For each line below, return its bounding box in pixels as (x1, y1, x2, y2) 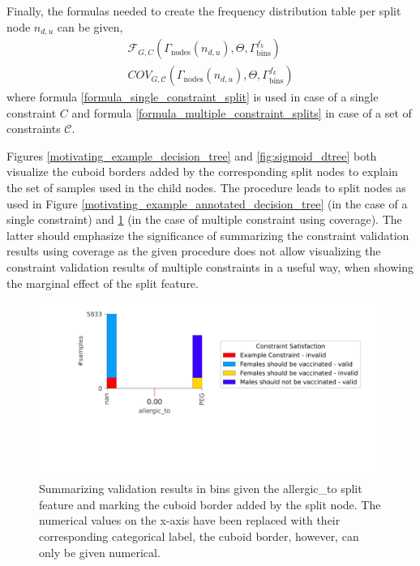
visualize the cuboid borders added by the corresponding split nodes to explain (6, 163, 398, 180)
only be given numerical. (39, 543, 161, 560)
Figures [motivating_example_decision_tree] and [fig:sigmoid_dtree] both (6, 147, 377, 164)
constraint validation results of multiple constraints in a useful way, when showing (6, 259, 414, 276)
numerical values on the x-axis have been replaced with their (39, 512, 341, 529)
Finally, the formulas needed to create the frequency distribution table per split (6, 2, 401, 19)
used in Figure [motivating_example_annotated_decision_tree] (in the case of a (6, 195, 408, 212)
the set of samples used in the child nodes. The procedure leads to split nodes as (6, 179, 406, 196)
